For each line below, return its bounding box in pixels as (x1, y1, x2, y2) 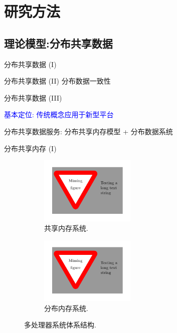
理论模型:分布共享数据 (4, 35, 113, 51)
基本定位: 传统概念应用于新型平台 (4, 109, 114, 120)
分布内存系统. (44, 302, 88, 313)
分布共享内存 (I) (4, 143, 57, 153)
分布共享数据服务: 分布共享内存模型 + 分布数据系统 (4, 126, 173, 136)
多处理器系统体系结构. (24, 319, 96, 330)
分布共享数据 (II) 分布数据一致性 (4, 76, 111, 86)
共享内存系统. (44, 223, 88, 233)
